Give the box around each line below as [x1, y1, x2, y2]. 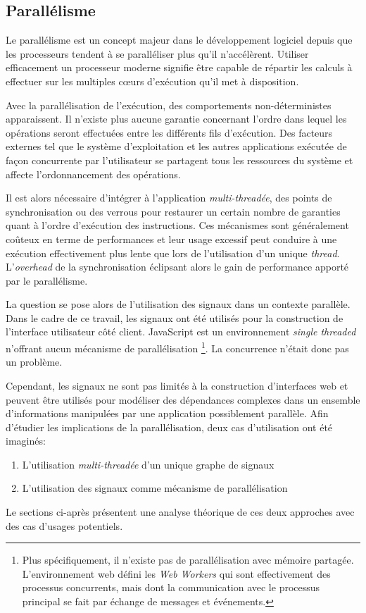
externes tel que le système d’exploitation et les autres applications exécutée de [6, 139, 347, 154]
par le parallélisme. [6, 273, 88, 287]
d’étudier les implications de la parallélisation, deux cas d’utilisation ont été [6, 419, 333, 434]
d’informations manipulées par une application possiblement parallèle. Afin [6, 406, 329, 421]
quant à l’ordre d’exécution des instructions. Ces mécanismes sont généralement [6, 218, 349, 233]
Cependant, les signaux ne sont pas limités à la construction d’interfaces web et [6, 378, 348, 392]
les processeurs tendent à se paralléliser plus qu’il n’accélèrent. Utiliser [6, 46, 309, 61]
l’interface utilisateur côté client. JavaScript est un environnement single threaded [6, 324, 356, 339]
